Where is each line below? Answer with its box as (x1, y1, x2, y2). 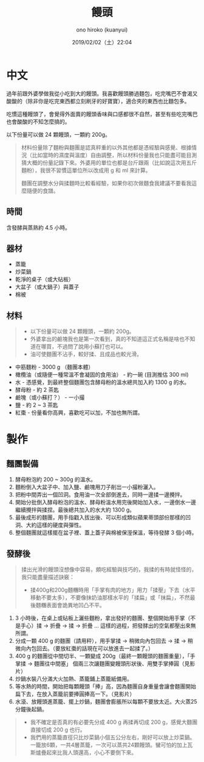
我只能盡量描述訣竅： (21, 573, 75, 580)
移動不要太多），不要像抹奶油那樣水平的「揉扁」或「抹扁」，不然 (30, 594, 190, 601)
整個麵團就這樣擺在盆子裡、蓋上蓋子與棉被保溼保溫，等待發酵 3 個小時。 (15, 529, 197, 537)
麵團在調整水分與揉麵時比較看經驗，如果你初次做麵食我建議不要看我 (21, 179, 192, 187)
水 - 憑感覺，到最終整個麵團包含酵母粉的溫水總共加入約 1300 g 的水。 (15, 379, 190, 386)
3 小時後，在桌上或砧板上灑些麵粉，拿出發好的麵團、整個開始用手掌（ (15, 614, 191, 622)
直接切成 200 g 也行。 (30, 726, 86, 733)
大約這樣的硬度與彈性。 (25, 521, 85, 529)
